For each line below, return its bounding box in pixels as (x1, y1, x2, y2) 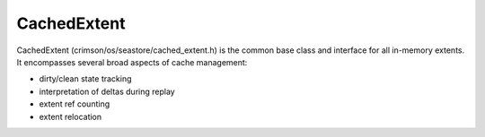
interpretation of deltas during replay (39, 86, 175, 97)
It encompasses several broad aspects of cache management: (16, 56, 248, 67)
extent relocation (39, 111, 102, 122)
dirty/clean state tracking (39, 73, 132, 84)
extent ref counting (39, 98, 110, 109)
